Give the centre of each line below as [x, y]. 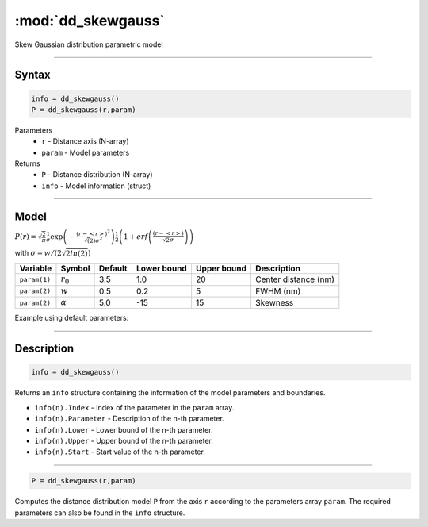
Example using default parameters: [72, 318]
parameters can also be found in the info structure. [100, 513]
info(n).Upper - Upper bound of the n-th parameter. [124, 440]
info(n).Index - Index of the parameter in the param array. [134, 407]
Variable [36, 268]
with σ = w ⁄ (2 [38, 253]
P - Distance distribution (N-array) [97, 175]
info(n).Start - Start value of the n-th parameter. [120, 452]
